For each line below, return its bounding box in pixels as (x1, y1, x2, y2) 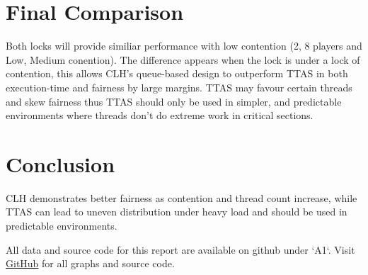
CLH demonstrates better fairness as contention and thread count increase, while (6, 190, 357, 205)
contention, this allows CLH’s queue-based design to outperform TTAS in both (6, 66, 348, 81)
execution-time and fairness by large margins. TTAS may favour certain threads (6, 79, 352, 94)
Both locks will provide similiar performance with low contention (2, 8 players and (6, 38, 362, 53)
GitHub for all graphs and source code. (6, 256, 175, 271)
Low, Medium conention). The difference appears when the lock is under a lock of (6, 52, 360, 67)
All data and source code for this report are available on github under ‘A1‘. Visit (6, 242, 355, 257)
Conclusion (6, 149, 115, 178)
